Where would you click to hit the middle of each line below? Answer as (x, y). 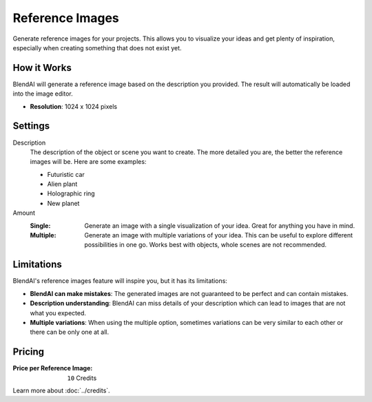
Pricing (29, 352)
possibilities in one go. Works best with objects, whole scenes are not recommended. (206, 245)
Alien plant (62, 184)
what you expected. (58, 313)
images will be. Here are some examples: (88, 162)
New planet (63, 203)
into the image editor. (43, 94)
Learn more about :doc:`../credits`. (61, 390)
